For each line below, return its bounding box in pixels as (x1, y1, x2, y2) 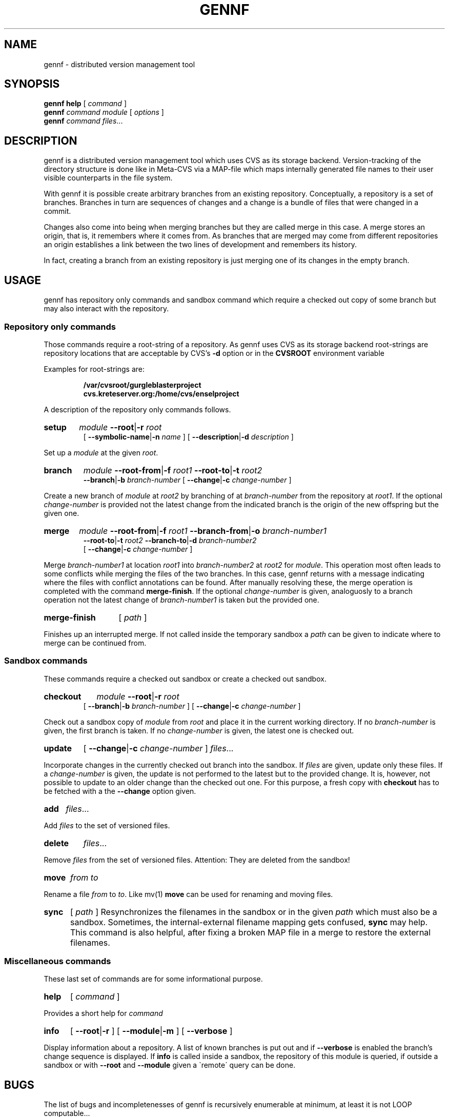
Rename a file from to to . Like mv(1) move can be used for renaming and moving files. (44, 889, 333, 899)
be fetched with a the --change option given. (44, 786, 196, 795)
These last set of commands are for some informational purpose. (44, 974, 263, 984)
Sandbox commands (4, 655, 88, 666)
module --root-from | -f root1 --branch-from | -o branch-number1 (79, 525, 327, 536)
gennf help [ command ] (44, 99, 127, 108)
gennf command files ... (44, 116, 123, 126)
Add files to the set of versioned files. (44, 821, 170, 830)
